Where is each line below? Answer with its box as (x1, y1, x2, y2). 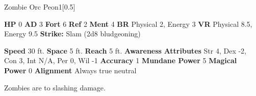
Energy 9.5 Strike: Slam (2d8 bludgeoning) (4, 28, 141, 39)
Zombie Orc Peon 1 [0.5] (4, 2, 75, 12)
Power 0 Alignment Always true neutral (4, 65, 137, 75)
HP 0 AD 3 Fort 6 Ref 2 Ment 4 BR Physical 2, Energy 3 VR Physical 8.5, (4, 18, 252, 29)
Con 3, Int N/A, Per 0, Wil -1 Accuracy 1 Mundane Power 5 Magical (4, 55, 237, 66)
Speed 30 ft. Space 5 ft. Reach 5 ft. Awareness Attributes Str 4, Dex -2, (4, 45, 246, 56)
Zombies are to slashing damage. (4, 82, 106, 92)
